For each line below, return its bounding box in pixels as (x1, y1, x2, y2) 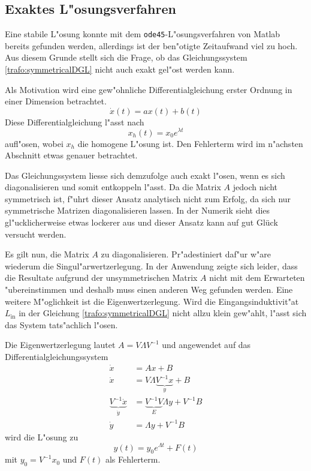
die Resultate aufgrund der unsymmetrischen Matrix (5, 271, 198, 284)
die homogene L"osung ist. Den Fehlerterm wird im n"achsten (77, 137, 303, 149)
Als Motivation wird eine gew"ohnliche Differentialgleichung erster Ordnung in (5, 83, 292, 95)
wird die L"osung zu (5, 430, 78, 443)
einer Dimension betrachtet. (5, 95, 107, 107)
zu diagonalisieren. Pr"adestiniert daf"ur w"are (101, 248, 271, 260)
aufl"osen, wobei (5, 137, 64, 149)
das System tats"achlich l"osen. (5, 318, 118, 331)
